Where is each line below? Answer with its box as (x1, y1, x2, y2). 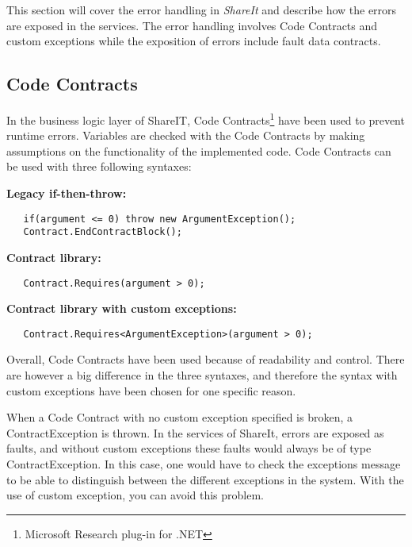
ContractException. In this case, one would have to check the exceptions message (6, 455, 401, 472)
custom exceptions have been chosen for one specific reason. (6, 382, 296, 399)
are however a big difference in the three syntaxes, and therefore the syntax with (6, 367, 398, 383)
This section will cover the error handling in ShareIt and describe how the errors (6, 2, 397, 17)
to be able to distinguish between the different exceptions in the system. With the (6, 471, 404, 487)
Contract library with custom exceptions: (6, 300, 237, 317)
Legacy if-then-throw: (6, 185, 127, 202)
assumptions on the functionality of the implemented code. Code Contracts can (6, 142, 391, 159)
